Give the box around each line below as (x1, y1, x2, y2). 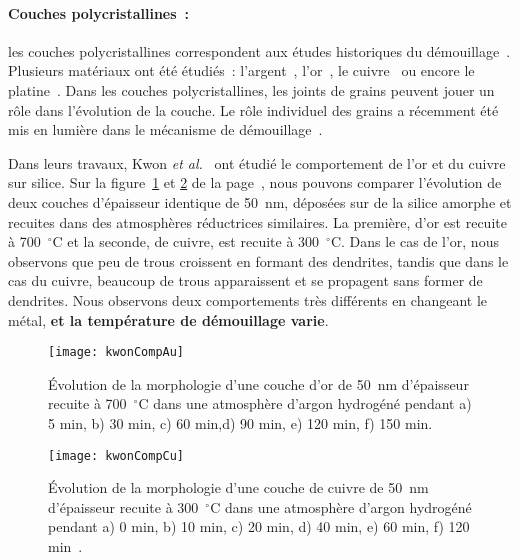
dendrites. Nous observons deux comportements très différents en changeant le (8, 289, 488, 310)
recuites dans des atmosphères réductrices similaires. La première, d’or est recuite (8, 211, 507, 232)
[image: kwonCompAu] (48, 345, 185, 360)
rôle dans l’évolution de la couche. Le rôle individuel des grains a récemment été (8, 99, 499, 120)
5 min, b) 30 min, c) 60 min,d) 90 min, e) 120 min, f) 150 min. (48, 412, 433, 433)
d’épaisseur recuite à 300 (48, 496, 199, 517)
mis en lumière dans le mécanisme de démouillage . (8, 119, 323, 140)
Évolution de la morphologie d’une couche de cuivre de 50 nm (48, 477, 429, 498)
